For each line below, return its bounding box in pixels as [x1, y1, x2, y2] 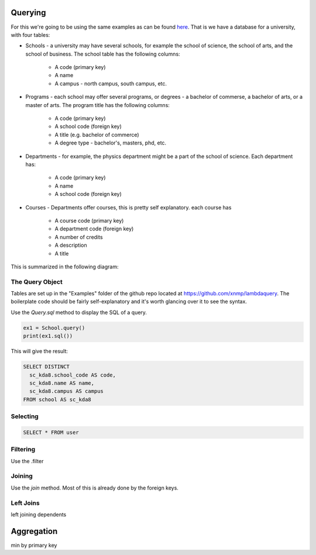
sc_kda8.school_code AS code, [29, 371, 116, 378]
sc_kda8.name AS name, [29, 380, 95, 386]
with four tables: [11, 31, 50, 38]
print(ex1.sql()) [23, 333, 73, 339]
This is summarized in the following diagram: [11, 263, 119, 270]
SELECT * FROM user [23, 429, 79, 436]
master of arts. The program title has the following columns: [25, 101, 170, 108]
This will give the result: [11, 348, 68, 355]
